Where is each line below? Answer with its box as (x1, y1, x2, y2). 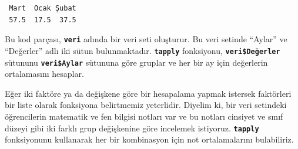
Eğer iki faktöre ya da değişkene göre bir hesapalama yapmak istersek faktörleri (5, 87, 292, 99)
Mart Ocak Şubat (9, 4, 76, 12)
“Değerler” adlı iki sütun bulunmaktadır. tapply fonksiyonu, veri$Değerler (5, 44, 280, 56)
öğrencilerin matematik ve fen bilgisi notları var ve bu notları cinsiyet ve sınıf (5, 110, 283, 122)
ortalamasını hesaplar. (5, 67, 84, 80)
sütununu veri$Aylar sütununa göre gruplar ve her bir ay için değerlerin (5, 56, 268, 68)
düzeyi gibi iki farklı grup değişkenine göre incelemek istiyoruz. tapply (5, 121, 259, 134)
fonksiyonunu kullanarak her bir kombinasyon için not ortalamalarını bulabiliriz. (5, 133, 294, 145)
